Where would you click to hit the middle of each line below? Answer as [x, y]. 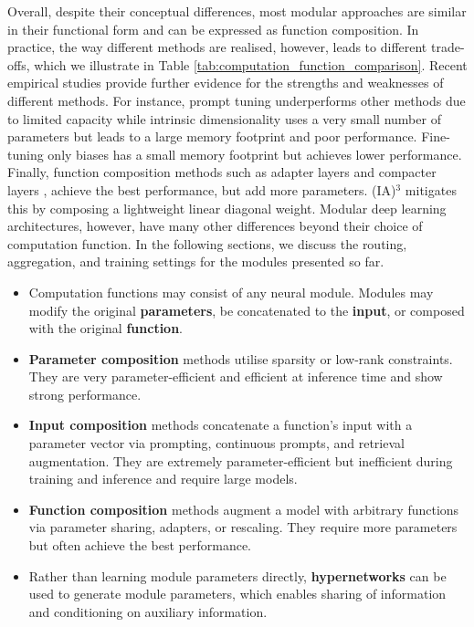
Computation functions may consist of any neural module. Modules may [231, 292]
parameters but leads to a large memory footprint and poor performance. [212, 136]
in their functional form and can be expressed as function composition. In [213, 29]
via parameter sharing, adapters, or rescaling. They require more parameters [243, 527]
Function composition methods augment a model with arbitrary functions [244, 509]
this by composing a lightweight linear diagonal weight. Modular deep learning [227, 208]
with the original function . [106, 328]
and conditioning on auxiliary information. [148, 611]
